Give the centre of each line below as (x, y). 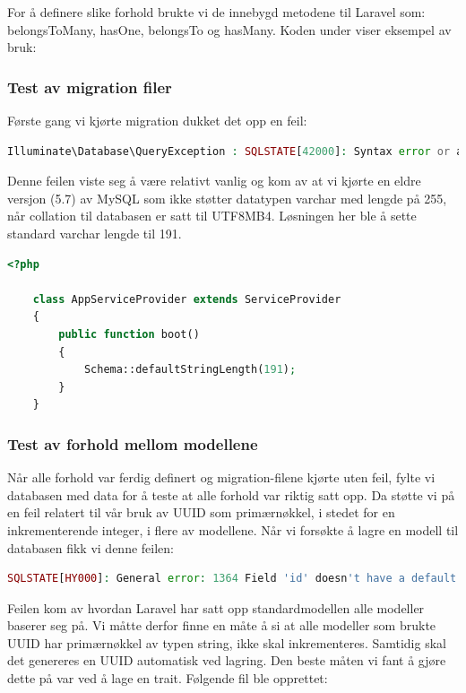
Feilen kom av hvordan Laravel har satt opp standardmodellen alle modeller (216, 607)
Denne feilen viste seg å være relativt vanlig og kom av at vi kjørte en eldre (214, 181)
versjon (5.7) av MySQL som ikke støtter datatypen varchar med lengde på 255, (227, 198)
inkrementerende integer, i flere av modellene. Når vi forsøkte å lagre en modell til (233, 529)
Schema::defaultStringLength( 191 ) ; (190, 370)
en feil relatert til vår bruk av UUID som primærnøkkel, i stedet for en (201, 512)
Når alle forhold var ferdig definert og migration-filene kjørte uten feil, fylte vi (221, 477)
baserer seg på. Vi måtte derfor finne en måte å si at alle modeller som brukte (222, 625)
